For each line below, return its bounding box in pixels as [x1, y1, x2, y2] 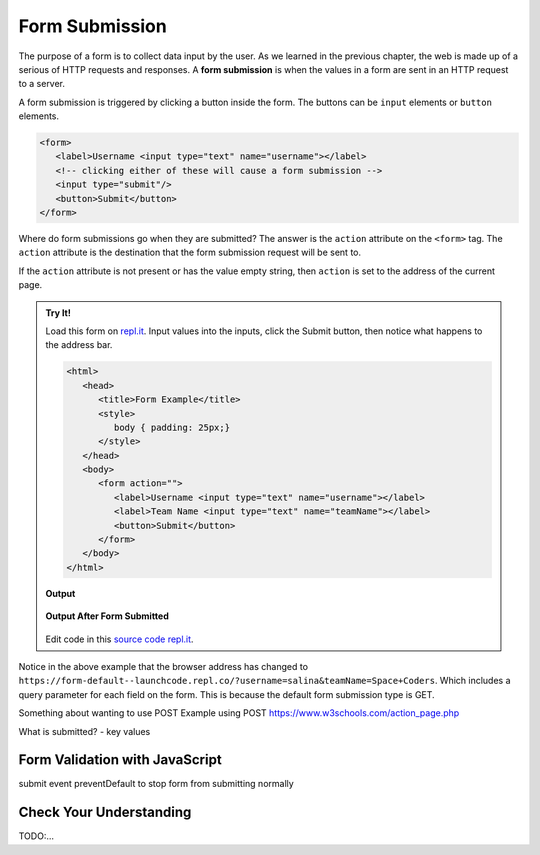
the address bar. [45, 339, 113, 351]
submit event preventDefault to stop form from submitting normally [18, 778, 294, 790]
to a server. [18, 78, 65, 90]
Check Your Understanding [18, 804, 192, 821]
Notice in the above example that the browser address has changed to [18, 660, 309, 672]
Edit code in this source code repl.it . [45, 633, 194, 645]
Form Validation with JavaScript [18, 751, 222, 769]
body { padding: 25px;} [113, 421, 230, 433]
